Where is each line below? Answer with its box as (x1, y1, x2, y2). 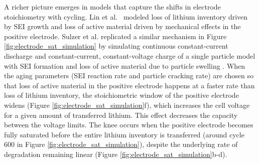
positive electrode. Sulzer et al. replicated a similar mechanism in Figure (4, 31, 227, 41)
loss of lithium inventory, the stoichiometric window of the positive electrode (4, 90, 239, 100)
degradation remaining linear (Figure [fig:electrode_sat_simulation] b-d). (4, 148, 227, 159)
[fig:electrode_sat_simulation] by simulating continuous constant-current (4, 41, 228, 51)
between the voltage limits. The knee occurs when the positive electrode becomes (4, 119, 253, 130)
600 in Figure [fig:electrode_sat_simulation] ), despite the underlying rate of (4, 139, 238, 149)
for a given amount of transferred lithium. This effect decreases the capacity (4, 109, 238, 120)
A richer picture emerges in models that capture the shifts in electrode (4, 2, 221, 12)
